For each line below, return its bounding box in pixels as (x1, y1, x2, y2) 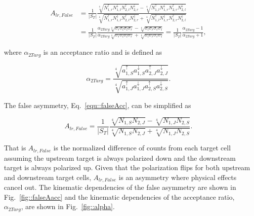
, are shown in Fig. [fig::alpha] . (21, 201, 115, 212)
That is (4, 143, 26, 153)
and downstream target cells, (4, 172, 91, 182)
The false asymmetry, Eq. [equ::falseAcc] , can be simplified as (4, 100, 191, 110)
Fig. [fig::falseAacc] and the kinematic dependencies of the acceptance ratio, (4, 191, 235, 202)
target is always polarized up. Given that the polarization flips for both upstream (4, 162, 251, 173)
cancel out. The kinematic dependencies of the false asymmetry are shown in (4, 182, 236, 192)
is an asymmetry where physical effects (119, 172, 237, 182)
